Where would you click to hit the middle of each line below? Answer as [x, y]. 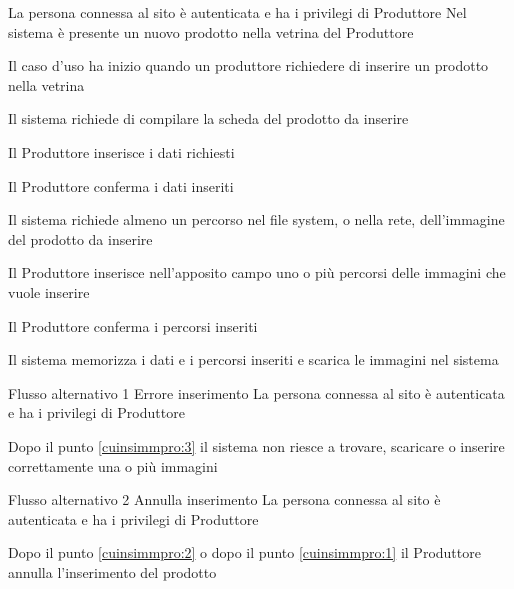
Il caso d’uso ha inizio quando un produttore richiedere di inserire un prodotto [248, 65]
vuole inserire [49, 291]
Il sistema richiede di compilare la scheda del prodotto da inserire [208, 118]
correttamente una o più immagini [113, 465]
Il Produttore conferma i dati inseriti [121, 185]
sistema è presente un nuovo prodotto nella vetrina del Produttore [211, 31]
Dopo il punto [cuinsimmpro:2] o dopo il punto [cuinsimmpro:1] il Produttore [244, 552]
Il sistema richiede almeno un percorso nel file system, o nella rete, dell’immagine [256, 219]
